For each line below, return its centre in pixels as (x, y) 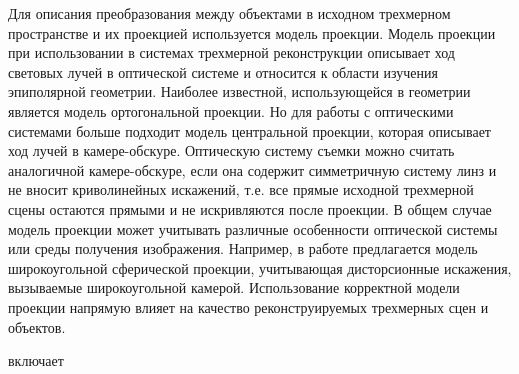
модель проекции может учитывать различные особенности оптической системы (253, 228)
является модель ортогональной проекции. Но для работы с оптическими (231, 110)
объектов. (37, 326)
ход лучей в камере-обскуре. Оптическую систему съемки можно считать (231, 150)
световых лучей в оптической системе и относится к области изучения (223, 71)
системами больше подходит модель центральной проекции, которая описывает (249, 130)
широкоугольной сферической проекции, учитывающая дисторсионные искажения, (260, 267)
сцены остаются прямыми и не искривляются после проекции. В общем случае (250, 208)
